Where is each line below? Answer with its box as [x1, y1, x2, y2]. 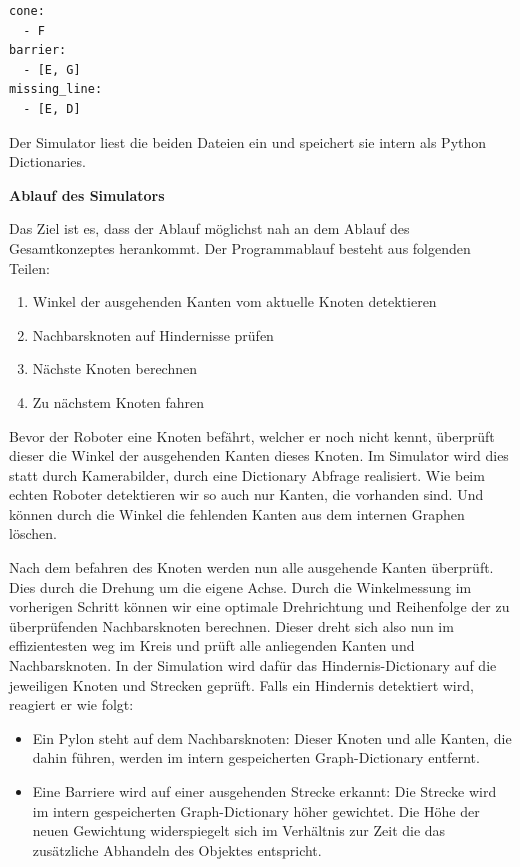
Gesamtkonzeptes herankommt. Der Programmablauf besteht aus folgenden [9, 237, 471, 258]
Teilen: [9, 257, 50, 278]
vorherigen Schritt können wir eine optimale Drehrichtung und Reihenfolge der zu [9, 596, 510, 617]
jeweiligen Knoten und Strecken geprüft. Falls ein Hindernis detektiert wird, [9, 674, 474, 695]
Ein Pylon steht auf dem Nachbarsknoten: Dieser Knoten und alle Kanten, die [32, 727, 512, 748]
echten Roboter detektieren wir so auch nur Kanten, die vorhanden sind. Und [9, 484, 484, 505]
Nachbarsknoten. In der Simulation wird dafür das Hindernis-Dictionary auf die [9, 655, 497, 676]
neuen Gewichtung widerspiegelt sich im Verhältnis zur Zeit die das [32, 820, 446, 841]
